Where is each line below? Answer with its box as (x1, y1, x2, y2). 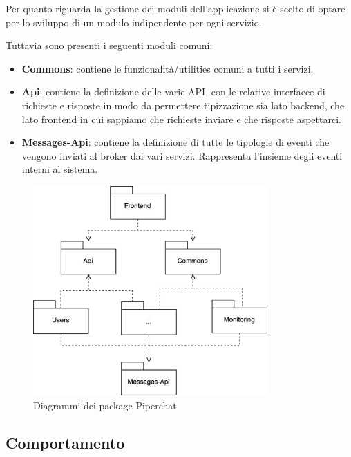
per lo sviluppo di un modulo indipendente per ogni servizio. (6, 15, 262, 29)
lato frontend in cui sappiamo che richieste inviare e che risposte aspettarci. (21, 111, 341, 126)
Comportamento (6, 431, 125, 453)
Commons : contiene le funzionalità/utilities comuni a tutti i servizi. (21, 61, 314, 75)
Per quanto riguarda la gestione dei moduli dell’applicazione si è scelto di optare (6, 1, 345, 15)
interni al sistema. (21, 162, 98, 176)
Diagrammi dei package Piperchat (33, 398, 177, 412)
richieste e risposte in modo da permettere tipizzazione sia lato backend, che (21, 97, 345, 112)
